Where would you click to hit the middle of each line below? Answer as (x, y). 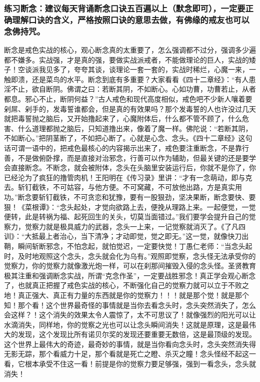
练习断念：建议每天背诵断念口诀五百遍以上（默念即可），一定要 (125, 8)
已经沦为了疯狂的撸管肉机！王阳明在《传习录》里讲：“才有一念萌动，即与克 (128, 177)
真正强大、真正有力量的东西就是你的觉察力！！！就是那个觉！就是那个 (133, 295)
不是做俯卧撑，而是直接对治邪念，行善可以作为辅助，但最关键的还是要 (133, 157)
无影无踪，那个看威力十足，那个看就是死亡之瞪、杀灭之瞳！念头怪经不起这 (126, 354)
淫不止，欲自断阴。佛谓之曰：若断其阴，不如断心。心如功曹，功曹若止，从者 (130, 89)
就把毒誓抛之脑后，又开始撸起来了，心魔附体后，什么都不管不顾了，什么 (123, 118)
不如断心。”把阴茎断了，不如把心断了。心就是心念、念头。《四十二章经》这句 (128, 138)
